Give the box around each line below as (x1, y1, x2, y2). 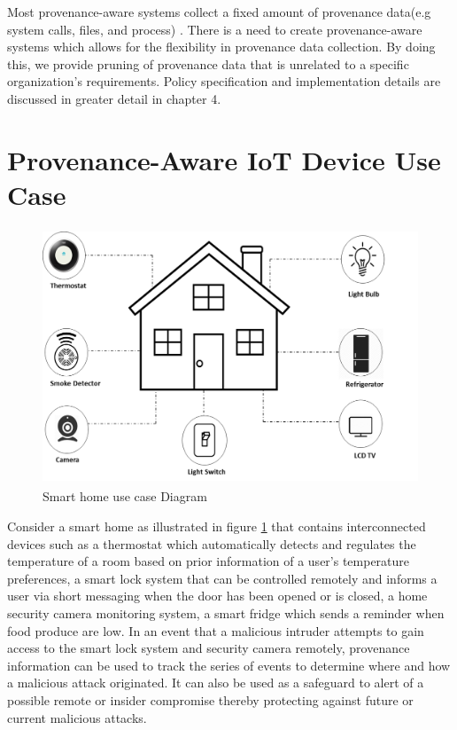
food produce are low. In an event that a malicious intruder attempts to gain (7, 621, 424, 640)
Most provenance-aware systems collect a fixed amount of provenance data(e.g (7, 3, 431, 20)
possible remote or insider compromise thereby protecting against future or (7, 691, 414, 709)
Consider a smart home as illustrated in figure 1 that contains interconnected (7, 517, 426, 536)
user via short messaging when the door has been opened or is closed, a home (7, 586, 428, 605)
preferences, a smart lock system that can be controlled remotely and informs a (7, 569, 438, 587)
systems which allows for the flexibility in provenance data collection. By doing (7, 37, 436, 56)
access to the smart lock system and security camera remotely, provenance (7, 639, 410, 657)
